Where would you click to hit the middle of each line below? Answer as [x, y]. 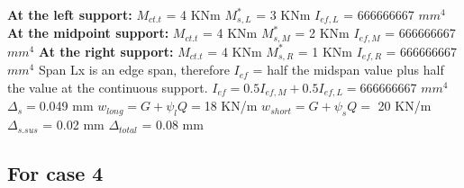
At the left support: [70, 14]
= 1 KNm [325, 51]
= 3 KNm [283, 14]
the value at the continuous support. [108, 87]
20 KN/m [405, 106]
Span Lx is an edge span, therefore [134, 70]
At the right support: [106, 51]
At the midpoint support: [88, 33]
